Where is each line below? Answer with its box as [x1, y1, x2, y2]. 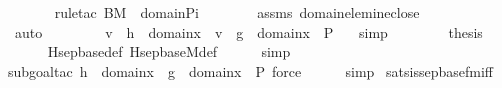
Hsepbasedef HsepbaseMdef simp [47, 41, 291, 62]
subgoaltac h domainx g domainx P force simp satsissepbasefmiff [8, 60, 493, 81]
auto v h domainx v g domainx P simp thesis [14, 21, 483, 42]
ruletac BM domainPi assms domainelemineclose [54, 2, 420, 22]
